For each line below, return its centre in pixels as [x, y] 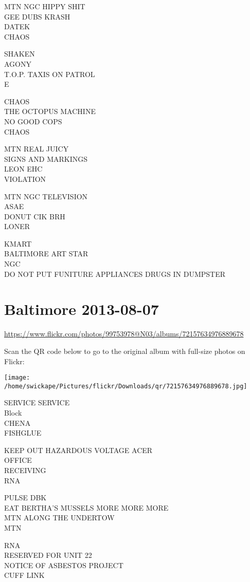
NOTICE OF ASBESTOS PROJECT [64, 565]
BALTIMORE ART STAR [46, 254]
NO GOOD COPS [33, 121]
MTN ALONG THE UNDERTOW [59, 518]
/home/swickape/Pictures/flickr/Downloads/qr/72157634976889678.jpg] [126, 386]
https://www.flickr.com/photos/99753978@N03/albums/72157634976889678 [124, 334]
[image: [17, 378]
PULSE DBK [25, 497]
